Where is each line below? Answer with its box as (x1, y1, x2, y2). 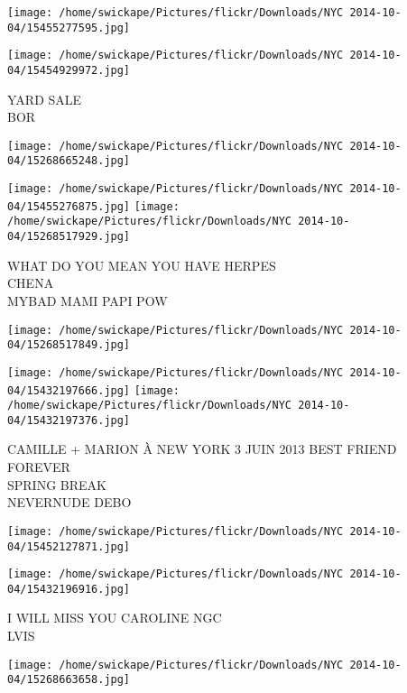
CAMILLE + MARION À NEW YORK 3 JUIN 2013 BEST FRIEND (7, 439, 397, 458)
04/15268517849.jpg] (7, 338, 131, 352)
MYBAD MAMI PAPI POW (7, 291, 168, 310)
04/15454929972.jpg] (7, 63, 131, 77)
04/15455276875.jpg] (7, 199, 131, 213)
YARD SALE (7, 89, 82, 108)
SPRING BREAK (7, 475, 106, 494)
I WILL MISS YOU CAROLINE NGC (7, 608, 222, 627)
